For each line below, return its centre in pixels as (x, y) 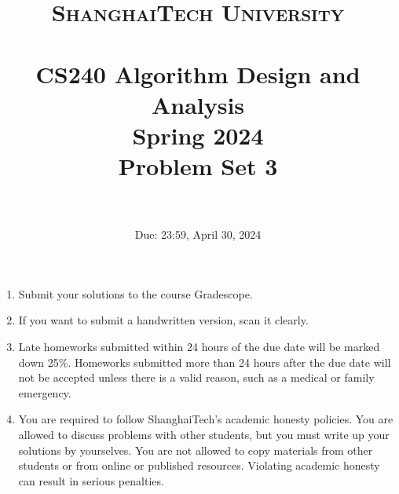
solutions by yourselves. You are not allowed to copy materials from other (196, 450)
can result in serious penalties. (91, 480)
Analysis (198, 104)
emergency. (45, 392)
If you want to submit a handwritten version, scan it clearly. (163, 320)
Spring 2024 (198, 135)
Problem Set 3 (198, 166)
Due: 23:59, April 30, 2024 (198, 234)
